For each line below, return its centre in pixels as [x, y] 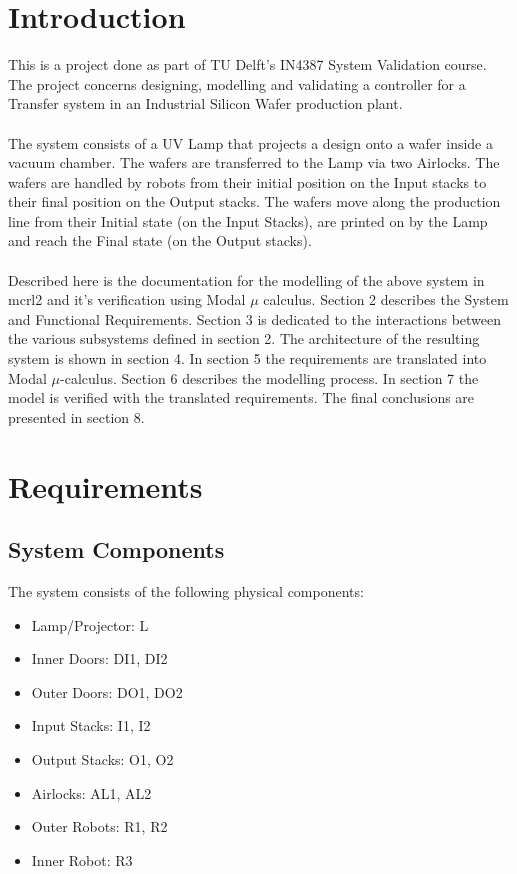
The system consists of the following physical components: [186, 590]
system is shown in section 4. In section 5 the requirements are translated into [247, 358]
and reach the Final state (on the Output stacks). [160, 240]
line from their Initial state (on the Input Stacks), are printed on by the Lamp [248, 220]
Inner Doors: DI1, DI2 [99, 658]
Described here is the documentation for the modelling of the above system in [246, 279]
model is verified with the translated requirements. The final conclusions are [241, 397]
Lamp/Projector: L [90, 624]
